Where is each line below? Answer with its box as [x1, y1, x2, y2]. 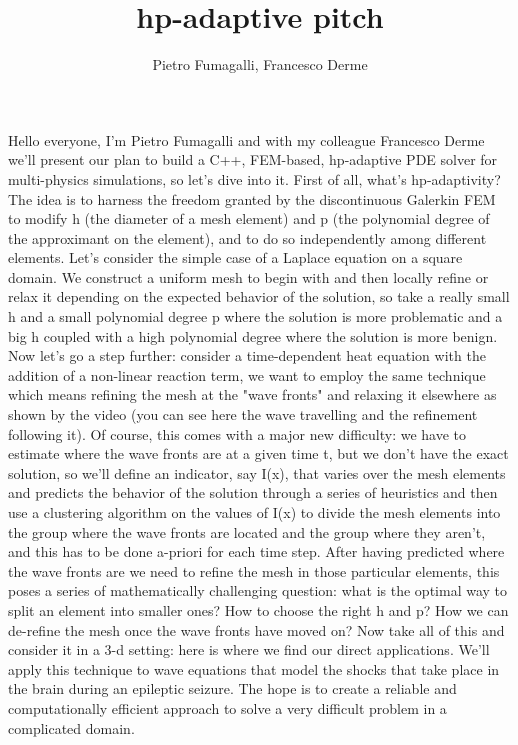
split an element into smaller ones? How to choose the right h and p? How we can [8, 599, 509, 620]
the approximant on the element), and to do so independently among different [8, 227, 487, 248]
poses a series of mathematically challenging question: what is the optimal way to [8, 580, 508, 601]
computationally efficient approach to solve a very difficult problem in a [8, 697, 447, 718]
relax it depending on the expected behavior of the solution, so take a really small [8, 286, 510, 307]
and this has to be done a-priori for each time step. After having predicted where [8, 541, 505, 562]
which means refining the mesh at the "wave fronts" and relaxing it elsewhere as [8, 384, 497, 405]
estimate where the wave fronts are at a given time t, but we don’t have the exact [8, 443, 509, 464]
